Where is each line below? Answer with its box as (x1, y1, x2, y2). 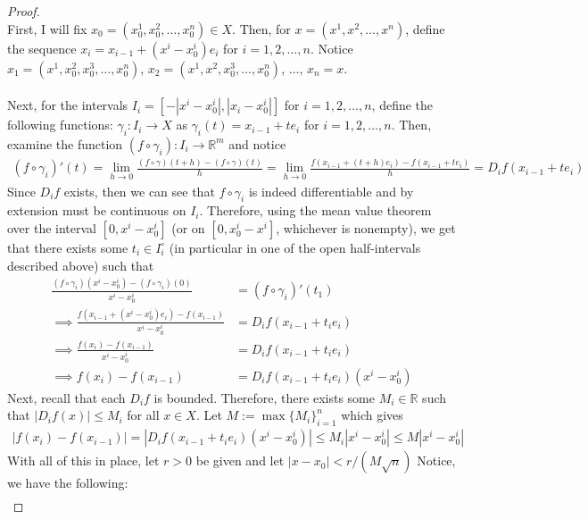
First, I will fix (7, 19, 87, 38)
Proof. (7, 2, 40, 20)
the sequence (7, 38, 77, 57)
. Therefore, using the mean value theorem (199, 201, 432, 220)
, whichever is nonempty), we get (276, 218, 456, 237)
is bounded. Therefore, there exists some (153, 388, 375, 406)
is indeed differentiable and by (248, 181, 414, 200)
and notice (228, 134, 286, 153)
